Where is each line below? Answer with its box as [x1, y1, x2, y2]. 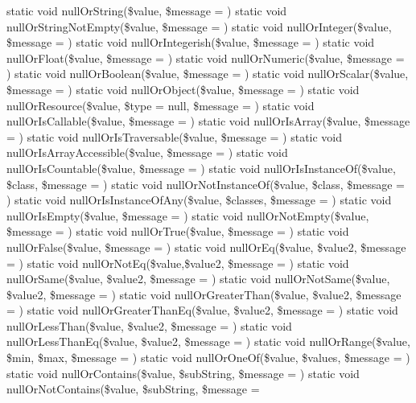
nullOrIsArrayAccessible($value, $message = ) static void [6, 144, 288, 161]
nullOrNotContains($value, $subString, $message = [6, 380, 260, 397]
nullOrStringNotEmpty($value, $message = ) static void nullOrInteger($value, [6, 18, 392, 35]
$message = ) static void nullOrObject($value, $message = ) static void [6, 80, 360, 97]
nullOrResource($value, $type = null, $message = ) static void [6, 97, 315, 113]
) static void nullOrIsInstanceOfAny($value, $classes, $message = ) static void [6, 191, 392, 208]
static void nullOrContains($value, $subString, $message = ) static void [6, 364, 360, 381]
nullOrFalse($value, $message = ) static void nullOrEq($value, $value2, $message [6, 238, 406, 255]
